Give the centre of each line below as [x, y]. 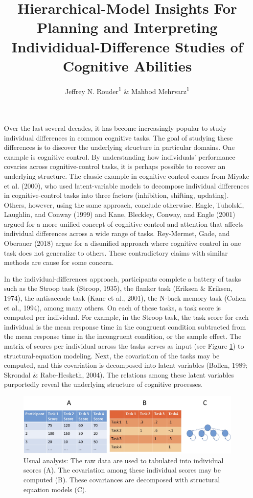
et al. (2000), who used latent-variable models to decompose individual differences [127, 185]
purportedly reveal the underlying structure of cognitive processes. [103, 384]
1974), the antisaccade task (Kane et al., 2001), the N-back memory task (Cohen [125, 298]
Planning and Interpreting [127, 27]
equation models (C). [55, 489]
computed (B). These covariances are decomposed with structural [122, 479]
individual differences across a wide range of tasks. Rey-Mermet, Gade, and [117, 233]
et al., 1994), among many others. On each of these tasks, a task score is [113, 307]
